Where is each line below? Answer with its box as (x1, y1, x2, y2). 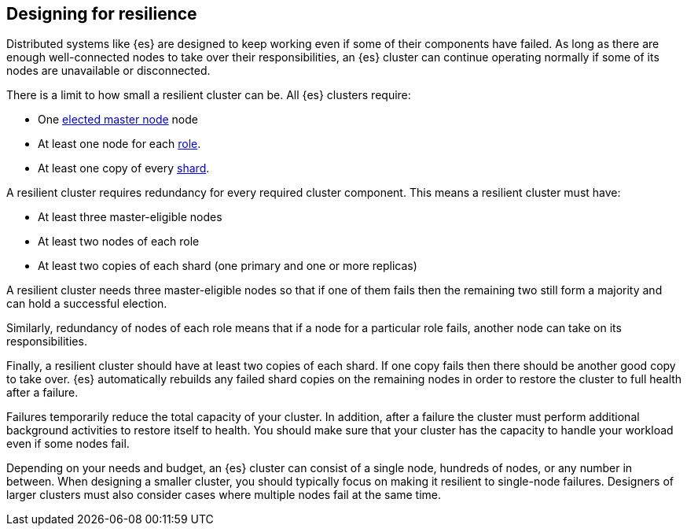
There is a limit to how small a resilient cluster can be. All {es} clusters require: (6, 88, 411, 102)
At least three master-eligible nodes (38, 210, 222, 224)
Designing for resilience (6, 4, 197, 24)
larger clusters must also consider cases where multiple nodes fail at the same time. (6, 488, 442, 502)
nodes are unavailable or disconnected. (6, 64, 211, 78)
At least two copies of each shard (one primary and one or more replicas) (38, 259, 417, 273)
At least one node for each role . (38, 137, 201, 151)
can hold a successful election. (6, 297, 167, 311)
